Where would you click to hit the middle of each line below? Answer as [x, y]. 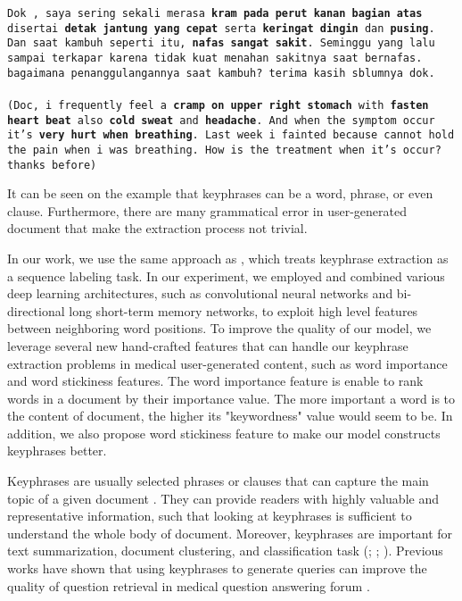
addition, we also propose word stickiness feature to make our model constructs [224, 433]
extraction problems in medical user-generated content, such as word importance [227, 363]
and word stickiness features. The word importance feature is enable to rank [215, 381]
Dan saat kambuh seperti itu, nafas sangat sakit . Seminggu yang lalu [221, 43]
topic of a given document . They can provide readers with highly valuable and [223, 498]
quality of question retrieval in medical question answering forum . [189, 585]
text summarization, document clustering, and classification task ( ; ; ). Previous [225, 551]
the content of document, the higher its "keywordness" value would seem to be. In [230, 416]
